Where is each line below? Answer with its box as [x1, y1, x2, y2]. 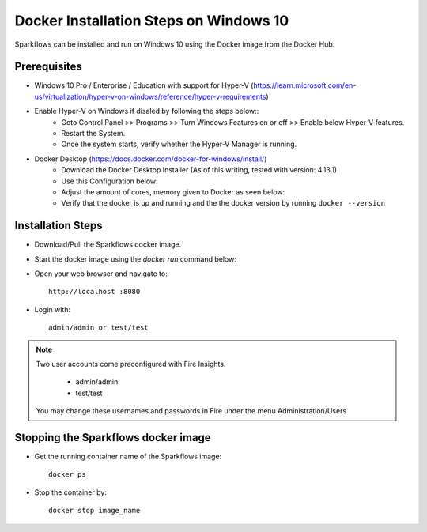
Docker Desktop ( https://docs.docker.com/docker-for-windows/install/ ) [34, 154, 267, 164]
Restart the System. [61, 129, 126, 138]
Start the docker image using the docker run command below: [34, 254, 236, 264]
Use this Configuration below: [61, 176, 158, 186]
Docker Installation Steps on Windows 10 [14, 12, 289, 29]
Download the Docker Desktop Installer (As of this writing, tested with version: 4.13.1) [61, 165, 338, 175]
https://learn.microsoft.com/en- [253, 81, 357, 90]
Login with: [34, 304, 71, 314]
